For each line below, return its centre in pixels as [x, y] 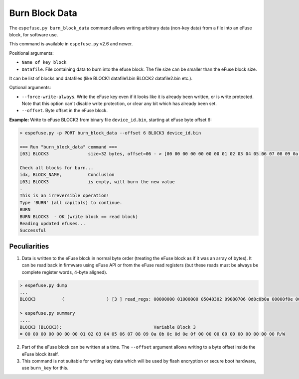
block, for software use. [34, 34]
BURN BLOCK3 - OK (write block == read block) [79, 216]
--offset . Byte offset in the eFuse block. [65, 111]
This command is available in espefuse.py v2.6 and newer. [71, 44]
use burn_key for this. [45, 368]
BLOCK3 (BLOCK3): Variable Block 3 [108, 327]
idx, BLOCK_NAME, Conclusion [67, 175]
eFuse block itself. [40, 354]
